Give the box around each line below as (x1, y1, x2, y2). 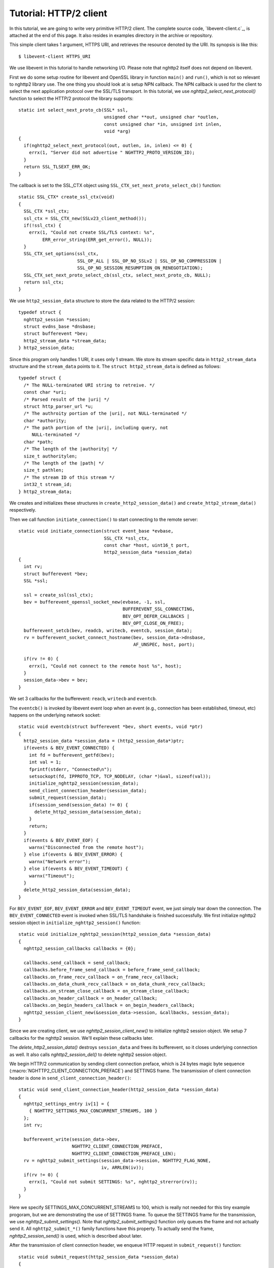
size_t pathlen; (23, 467, 64, 473)
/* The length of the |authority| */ (23, 446, 118, 452)
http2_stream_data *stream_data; (23, 338, 107, 343)
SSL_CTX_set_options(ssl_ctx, (23, 251, 99, 257)
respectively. (9, 507, 37, 513)
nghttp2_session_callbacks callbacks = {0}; (23, 946, 136, 952)
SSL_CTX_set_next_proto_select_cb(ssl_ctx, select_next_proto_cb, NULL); (23, 272, 211, 278)
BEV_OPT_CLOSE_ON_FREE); (122, 620, 185, 626)
